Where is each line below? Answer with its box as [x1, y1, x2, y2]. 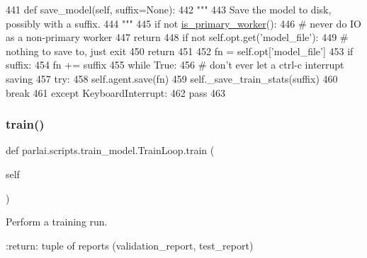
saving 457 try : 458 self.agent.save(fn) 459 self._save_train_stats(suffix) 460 [6, 71, 338, 86]
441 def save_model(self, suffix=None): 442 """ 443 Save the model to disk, [6, 2, 332, 16]
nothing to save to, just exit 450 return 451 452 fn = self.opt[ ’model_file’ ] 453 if [6, 43, 354, 58]
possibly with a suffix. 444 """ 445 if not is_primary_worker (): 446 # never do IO [6, 16, 362, 30]
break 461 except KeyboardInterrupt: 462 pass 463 [6, 85, 225, 100]
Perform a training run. [6, 214, 108, 229]
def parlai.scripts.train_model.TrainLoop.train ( [6, 143, 215, 158]
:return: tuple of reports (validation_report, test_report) [6, 238, 254, 252]
